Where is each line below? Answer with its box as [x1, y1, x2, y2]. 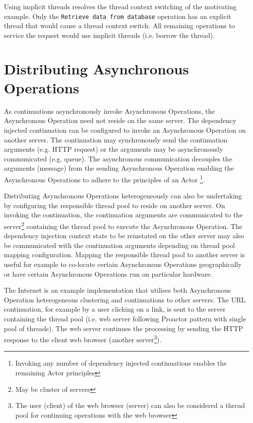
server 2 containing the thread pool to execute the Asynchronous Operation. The [4, 219, 243, 231]
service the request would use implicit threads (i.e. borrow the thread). [4, 30, 215, 40]
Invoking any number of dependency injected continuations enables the [15, 358, 227, 368]
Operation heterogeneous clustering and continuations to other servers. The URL [4, 294, 246, 304]
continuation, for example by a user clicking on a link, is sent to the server [4, 304, 226, 314]
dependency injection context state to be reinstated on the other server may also [4, 230, 244, 241]
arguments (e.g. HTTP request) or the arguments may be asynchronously [4, 144, 223, 154]
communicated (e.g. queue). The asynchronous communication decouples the [4, 153, 232, 163]
